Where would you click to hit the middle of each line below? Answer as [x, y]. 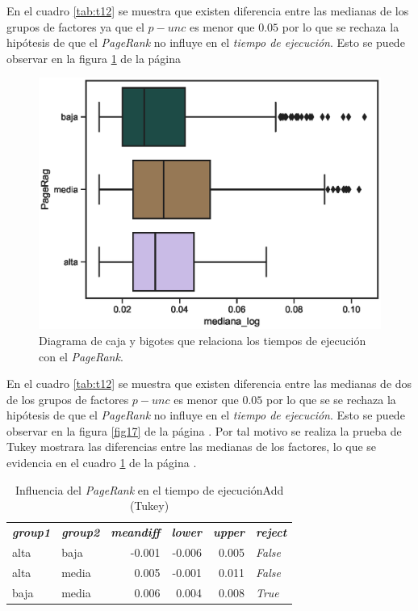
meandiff [136, 532]
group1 [31, 532]
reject [271, 532]
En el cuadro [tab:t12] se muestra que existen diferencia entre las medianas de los [208, 11]
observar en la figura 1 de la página [94, 58]
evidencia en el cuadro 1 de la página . [102, 463]
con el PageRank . [81, 356]
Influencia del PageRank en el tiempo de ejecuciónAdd [149, 489]
